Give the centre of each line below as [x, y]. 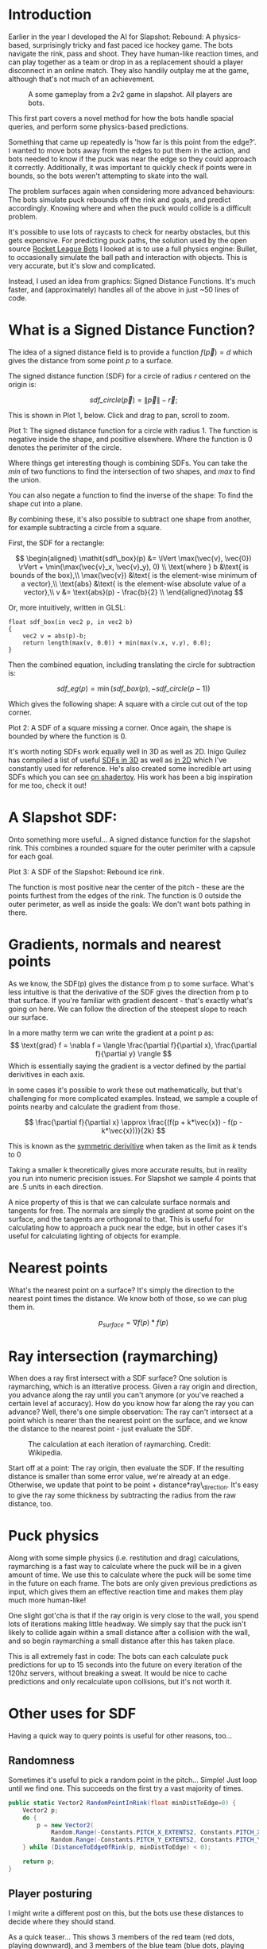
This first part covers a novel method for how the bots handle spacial [121, 118]
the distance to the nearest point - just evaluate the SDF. [101, 1429]
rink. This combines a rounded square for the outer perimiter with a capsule [132, 847]
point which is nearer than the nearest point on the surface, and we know [128, 1420]
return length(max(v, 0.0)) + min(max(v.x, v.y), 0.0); [117, 643]
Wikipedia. [45, 1453]
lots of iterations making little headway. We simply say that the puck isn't [127, 1624]
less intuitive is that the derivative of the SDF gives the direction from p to [128, 992]
